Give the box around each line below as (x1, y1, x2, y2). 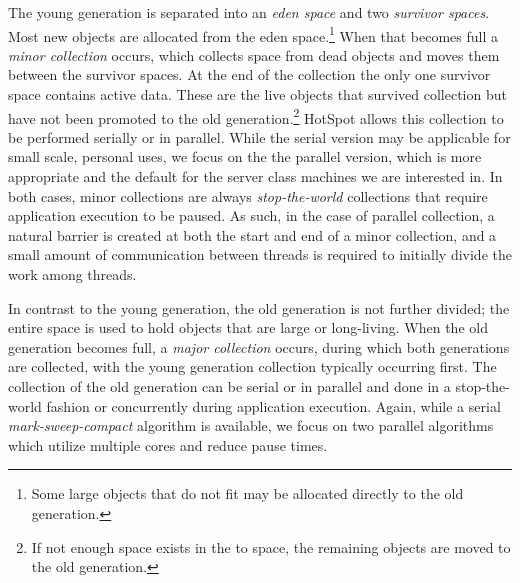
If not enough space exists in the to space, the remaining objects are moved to (31, 536, 511, 557)
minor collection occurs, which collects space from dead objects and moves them (8, 44, 500, 65)
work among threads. (8, 264, 137, 285)
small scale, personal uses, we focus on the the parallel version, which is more (8, 146, 482, 167)
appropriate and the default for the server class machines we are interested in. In (8, 166, 503, 187)
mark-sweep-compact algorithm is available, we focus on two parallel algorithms (8, 415, 494, 436)
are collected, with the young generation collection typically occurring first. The (8, 356, 497, 377)
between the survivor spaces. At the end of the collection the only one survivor (8, 64, 491, 85)
